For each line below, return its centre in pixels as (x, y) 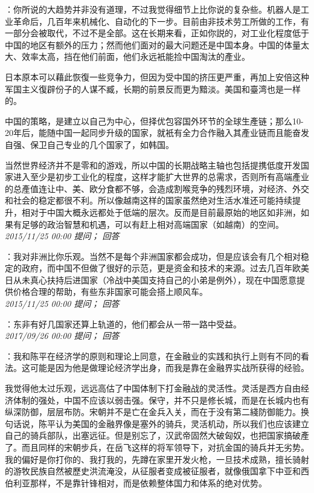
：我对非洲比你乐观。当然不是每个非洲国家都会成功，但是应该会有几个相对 (153, 256)
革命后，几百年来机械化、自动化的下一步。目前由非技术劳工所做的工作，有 (161, 21)
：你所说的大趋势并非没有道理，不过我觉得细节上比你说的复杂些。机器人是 (153, 9)
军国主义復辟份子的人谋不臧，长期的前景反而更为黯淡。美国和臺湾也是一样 (153, 89)
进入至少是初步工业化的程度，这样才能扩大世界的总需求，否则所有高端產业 (161, 177)
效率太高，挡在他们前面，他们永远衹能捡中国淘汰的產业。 (136, 56)
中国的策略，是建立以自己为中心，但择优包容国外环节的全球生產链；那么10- (154, 121)
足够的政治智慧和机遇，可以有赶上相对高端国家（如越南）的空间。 (152, 224)
